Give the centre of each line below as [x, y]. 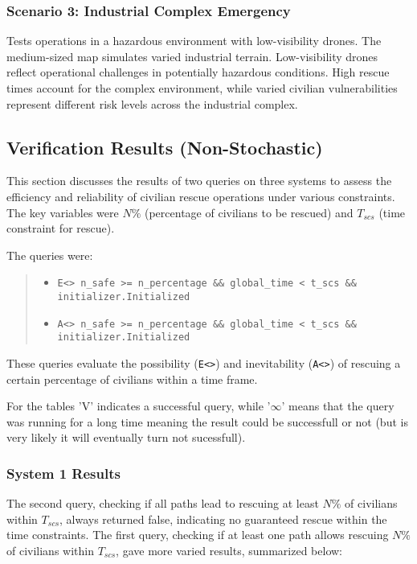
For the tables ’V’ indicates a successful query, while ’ [139, 406]
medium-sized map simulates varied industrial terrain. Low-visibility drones [192, 56]
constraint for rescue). [61, 228]
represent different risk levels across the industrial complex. [152, 103]
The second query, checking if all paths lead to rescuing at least [163, 503]
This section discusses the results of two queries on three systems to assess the [199, 181]
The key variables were [63, 212]
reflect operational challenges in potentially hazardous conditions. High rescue [198, 72]
